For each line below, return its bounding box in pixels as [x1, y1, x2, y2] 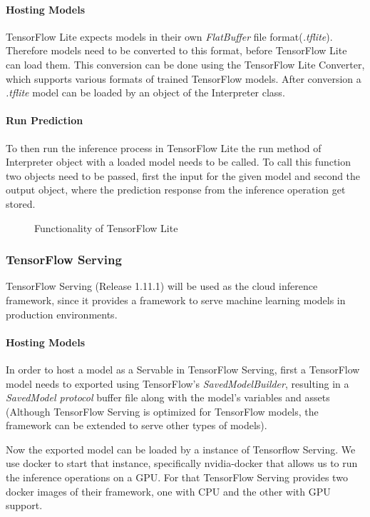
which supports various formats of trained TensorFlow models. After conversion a [6, 71, 361, 86]
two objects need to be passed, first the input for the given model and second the [6, 168, 361, 183]
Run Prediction [6, 113, 83, 128]
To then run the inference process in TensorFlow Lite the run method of [6, 140, 322, 155]
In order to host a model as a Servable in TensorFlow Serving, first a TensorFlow [6, 361, 360, 376]
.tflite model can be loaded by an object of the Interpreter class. [6, 85, 285, 100]
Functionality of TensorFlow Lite [34, 220, 178, 235]
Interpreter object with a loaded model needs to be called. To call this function [6, 154, 351, 169]
